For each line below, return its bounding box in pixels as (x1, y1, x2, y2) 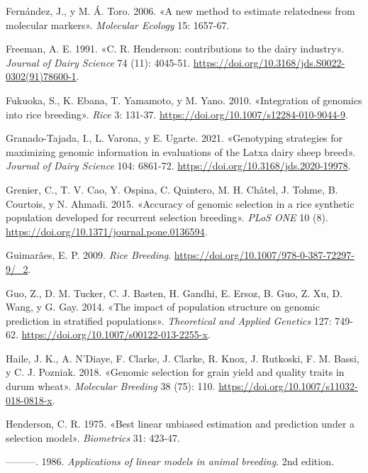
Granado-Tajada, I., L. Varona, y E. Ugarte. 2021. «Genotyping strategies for (6, 130, 343, 145)
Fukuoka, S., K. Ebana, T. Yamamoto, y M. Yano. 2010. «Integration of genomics (6, 92, 362, 107)
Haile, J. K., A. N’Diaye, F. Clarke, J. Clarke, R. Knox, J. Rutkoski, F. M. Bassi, (6, 350, 359, 365)
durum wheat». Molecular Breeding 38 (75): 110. (6, 379, 216, 394)
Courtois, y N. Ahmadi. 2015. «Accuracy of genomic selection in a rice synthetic (6, 196, 355, 211)
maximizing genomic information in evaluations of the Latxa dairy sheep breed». (6, 144, 356, 159)
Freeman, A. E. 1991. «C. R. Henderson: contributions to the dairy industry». (6, 41, 345, 56)
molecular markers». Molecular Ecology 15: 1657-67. (6, 17, 230, 32)
